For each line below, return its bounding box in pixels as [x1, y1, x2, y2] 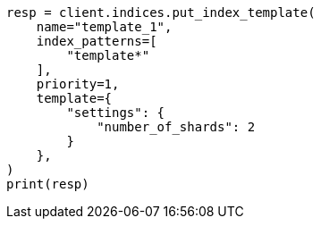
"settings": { [66, 105, 165, 120]
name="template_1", [36, 20, 173, 34]
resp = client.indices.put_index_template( [6, 5, 316, 20]
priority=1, [36, 77, 120, 91]
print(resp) [6, 177, 89, 191]
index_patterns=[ [36, 34, 157, 48]
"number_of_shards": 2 [97, 120, 256, 134]
